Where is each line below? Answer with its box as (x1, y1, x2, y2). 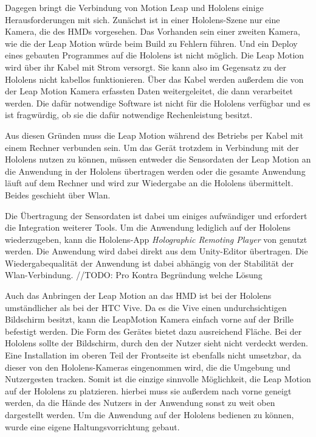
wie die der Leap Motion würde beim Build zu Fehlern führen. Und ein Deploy (5, 37, 298, 49)
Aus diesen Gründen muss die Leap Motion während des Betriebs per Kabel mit (5, 128, 304, 141)
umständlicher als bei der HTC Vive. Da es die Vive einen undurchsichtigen (5, 301, 287, 313)
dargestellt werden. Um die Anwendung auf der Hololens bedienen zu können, (5, 408, 294, 421)
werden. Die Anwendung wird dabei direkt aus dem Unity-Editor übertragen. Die (5, 245, 308, 257)
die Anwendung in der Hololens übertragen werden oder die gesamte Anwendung (5, 164, 306, 177)
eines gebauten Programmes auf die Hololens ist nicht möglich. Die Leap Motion (5, 49, 304, 61)
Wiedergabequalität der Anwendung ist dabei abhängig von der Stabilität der (5, 256, 294, 269)
